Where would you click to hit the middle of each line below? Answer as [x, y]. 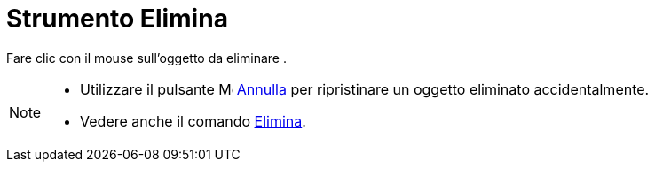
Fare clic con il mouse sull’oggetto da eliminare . [146, 58]
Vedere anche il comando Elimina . [193, 121]
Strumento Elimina [117, 19]
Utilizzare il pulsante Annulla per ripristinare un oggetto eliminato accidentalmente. [365, 89]
